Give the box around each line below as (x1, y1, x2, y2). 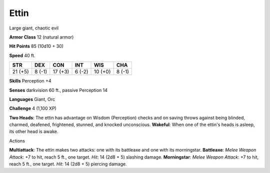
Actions (9, 137, 25, 143)
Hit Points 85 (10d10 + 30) (9, 43, 63, 49)
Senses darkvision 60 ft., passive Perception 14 (9, 87, 107, 93)
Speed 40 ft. (9, 52, 35, 58)
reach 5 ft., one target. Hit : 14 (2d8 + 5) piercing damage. (9, 161, 127, 167)
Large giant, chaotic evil (9, 25, 59, 31)
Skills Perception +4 (9, 78, 52, 84)
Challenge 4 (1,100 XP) (9, 105, 57, 111)
